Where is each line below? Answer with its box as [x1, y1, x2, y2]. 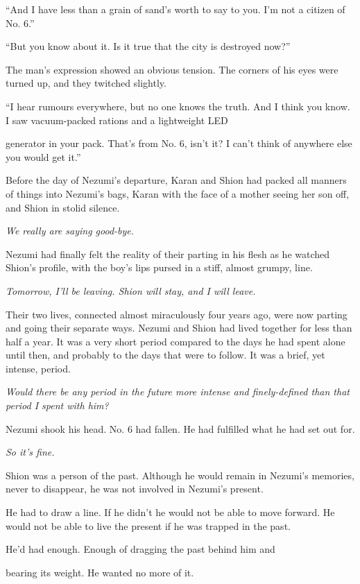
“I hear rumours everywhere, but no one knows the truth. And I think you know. [6, 98, 350, 113]
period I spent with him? [6, 398, 109, 413]
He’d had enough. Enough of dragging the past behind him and [6, 542, 275, 556]
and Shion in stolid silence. [6, 200, 120, 214]
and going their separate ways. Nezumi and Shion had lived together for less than [6, 320, 352, 335]
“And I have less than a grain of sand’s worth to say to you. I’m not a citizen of [6, 2, 345, 16]
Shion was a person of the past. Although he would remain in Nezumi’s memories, [6, 467, 354, 482]
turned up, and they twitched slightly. [6, 76, 166, 90]
